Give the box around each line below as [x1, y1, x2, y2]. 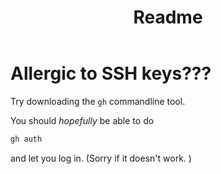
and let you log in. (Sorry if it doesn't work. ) [10, 152, 192, 164]
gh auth [10, 134, 43, 144]
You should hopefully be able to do [10, 114, 155, 126]
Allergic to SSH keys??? [10, 62, 212, 85]
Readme [133, 6, 203, 29]
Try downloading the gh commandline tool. [10, 95, 186, 107]
